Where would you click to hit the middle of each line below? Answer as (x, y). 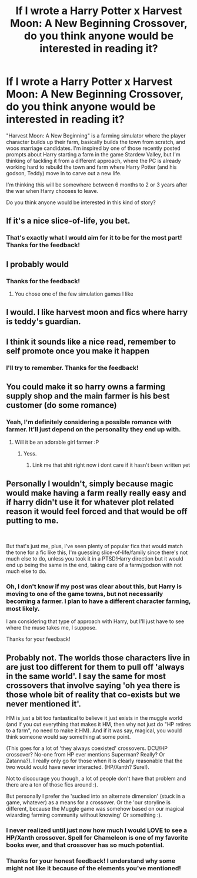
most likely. (23, 609)
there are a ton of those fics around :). (52, 785)
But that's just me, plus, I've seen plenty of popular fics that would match (95, 546)
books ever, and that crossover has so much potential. (85, 845)
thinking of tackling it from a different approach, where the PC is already (94, 160)
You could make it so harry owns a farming (86, 387)
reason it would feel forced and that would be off (97, 511)
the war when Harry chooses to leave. (52, 191)
